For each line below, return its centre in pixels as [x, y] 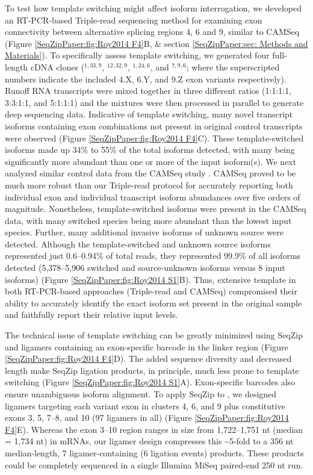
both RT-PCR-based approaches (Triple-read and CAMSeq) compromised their [151, 291]
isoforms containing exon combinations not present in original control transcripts [154, 126]
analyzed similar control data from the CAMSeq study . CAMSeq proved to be [150, 173]
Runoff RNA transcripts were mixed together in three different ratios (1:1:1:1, [148, 91]
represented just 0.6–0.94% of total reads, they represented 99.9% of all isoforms [153, 256]
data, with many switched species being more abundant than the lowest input [148, 220]
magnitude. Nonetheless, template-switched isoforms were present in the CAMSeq [156, 209]
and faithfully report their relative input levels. [91, 315]
